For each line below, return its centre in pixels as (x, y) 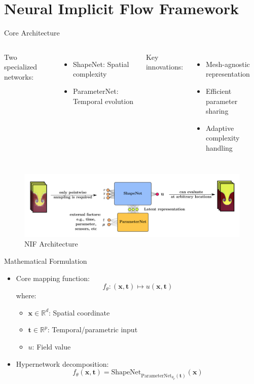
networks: (19, 76)
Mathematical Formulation (46, 261)
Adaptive (220, 128)
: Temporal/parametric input (93, 329)
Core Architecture (32, 33)
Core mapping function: (53, 278)
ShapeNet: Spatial (101, 64)
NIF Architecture (51, 244)
